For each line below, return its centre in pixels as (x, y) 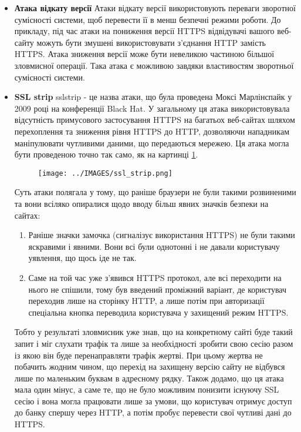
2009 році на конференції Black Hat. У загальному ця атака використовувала (152, 108)
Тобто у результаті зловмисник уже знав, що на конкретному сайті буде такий (153, 332)
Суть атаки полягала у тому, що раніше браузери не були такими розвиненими (155, 192)
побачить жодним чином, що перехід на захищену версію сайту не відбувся (150, 366)
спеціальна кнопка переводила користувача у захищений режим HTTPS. (158, 312)
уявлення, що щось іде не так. (82, 258)
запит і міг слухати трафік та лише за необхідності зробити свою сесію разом (154, 343)
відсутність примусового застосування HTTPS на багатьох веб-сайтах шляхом (155, 120)
